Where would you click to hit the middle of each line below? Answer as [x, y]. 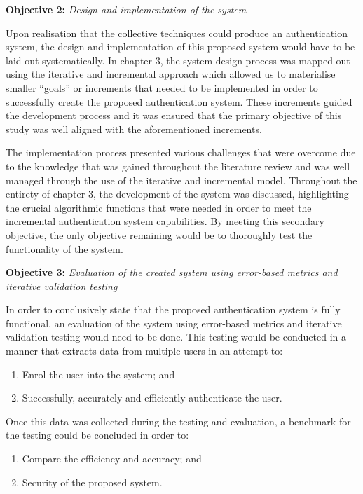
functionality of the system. [64, 248]
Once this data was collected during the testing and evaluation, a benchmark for [178, 421]
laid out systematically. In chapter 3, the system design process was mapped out [178, 60]
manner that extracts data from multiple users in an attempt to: [144, 351]
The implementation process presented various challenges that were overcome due [181, 152]
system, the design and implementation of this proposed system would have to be [180, 47]
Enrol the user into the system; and [98, 374]
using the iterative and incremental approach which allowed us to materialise [171, 74]
